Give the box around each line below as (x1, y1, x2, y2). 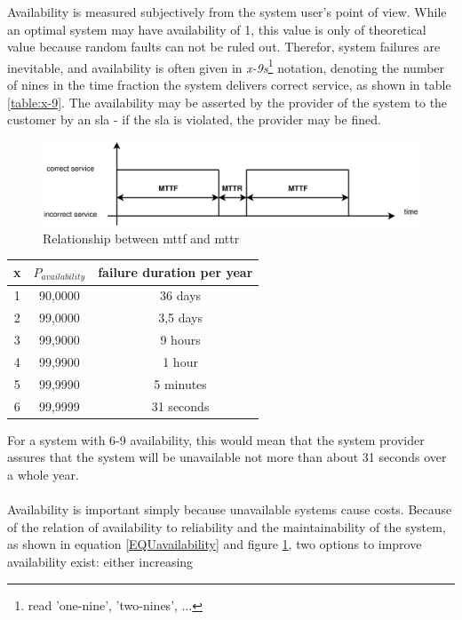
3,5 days (158, 308, 203, 327)
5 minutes (154, 374, 207, 393)
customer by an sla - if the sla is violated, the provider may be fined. (7, 110, 381, 129)
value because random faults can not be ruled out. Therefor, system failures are (7, 37, 441, 56)
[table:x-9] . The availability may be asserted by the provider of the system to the (7, 92, 448, 111)
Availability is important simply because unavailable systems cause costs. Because (7, 500, 452, 519)
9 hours (160, 330, 201, 349)
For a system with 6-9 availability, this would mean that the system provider (7, 430, 425, 449)
